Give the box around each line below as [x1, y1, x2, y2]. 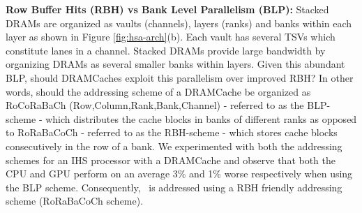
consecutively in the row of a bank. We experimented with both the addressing [6, 138, 342, 153]
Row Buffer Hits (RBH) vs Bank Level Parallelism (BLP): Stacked [6, 2, 329, 16]
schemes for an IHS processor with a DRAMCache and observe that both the [6, 152, 336, 167]
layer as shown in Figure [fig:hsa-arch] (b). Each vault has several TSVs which [6, 29, 335, 44]
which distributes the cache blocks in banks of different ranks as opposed [45, 111, 357, 126]
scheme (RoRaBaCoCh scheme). [6, 193, 144, 208]
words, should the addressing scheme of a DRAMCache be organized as [6, 84, 311, 98]
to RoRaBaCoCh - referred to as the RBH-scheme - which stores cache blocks [6, 125, 338, 140]
